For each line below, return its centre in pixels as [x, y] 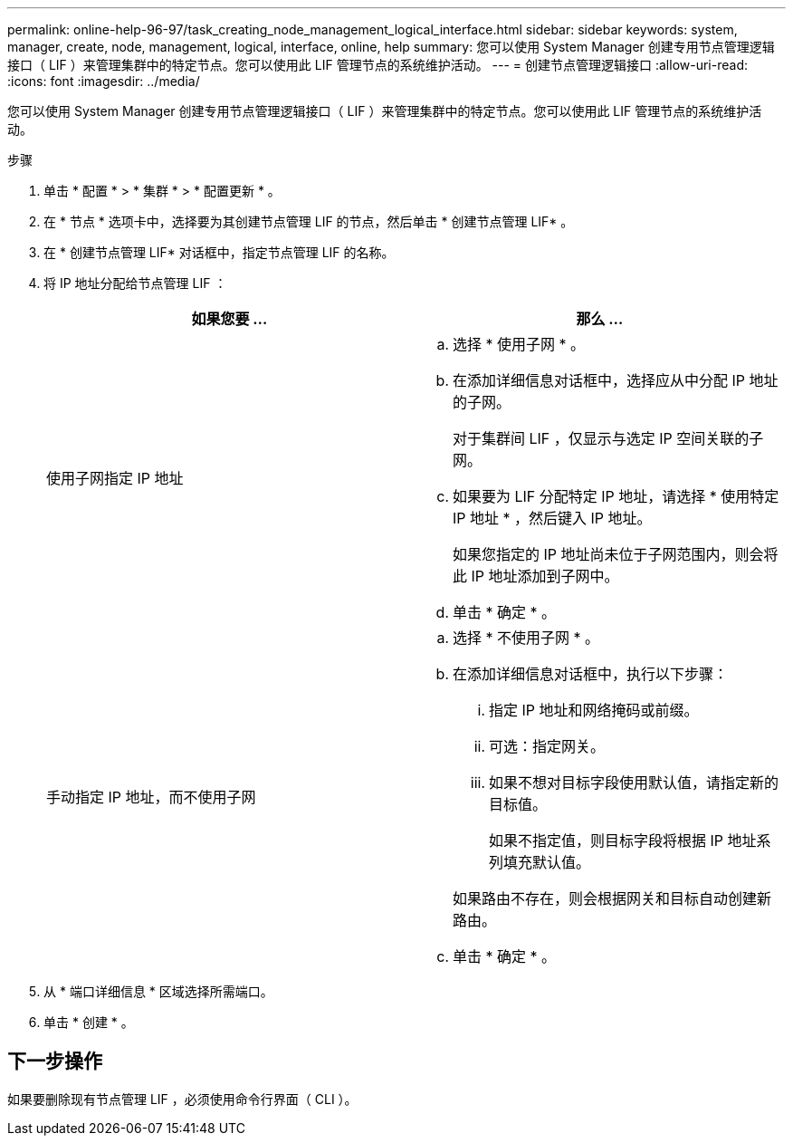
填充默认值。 [547, 862]
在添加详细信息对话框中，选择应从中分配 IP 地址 [616, 380]
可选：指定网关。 [547, 746]
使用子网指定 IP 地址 [115, 478]
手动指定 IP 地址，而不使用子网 [151, 797]
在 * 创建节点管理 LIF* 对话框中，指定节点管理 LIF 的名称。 [219, 252]
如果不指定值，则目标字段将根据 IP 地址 [623, 840]
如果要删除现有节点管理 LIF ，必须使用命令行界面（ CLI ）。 [182, 1099]
